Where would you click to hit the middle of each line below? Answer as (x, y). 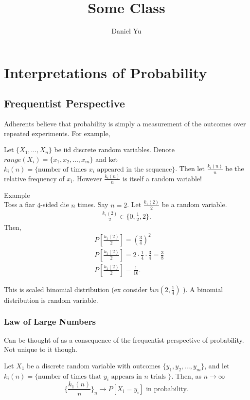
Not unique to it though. (41, 349)
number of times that (70, 376)
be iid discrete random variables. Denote (114, 149)
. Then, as (186, 375)
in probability (166, 389)
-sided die (55, 204)
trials (158, 376)
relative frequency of (34, 178)
